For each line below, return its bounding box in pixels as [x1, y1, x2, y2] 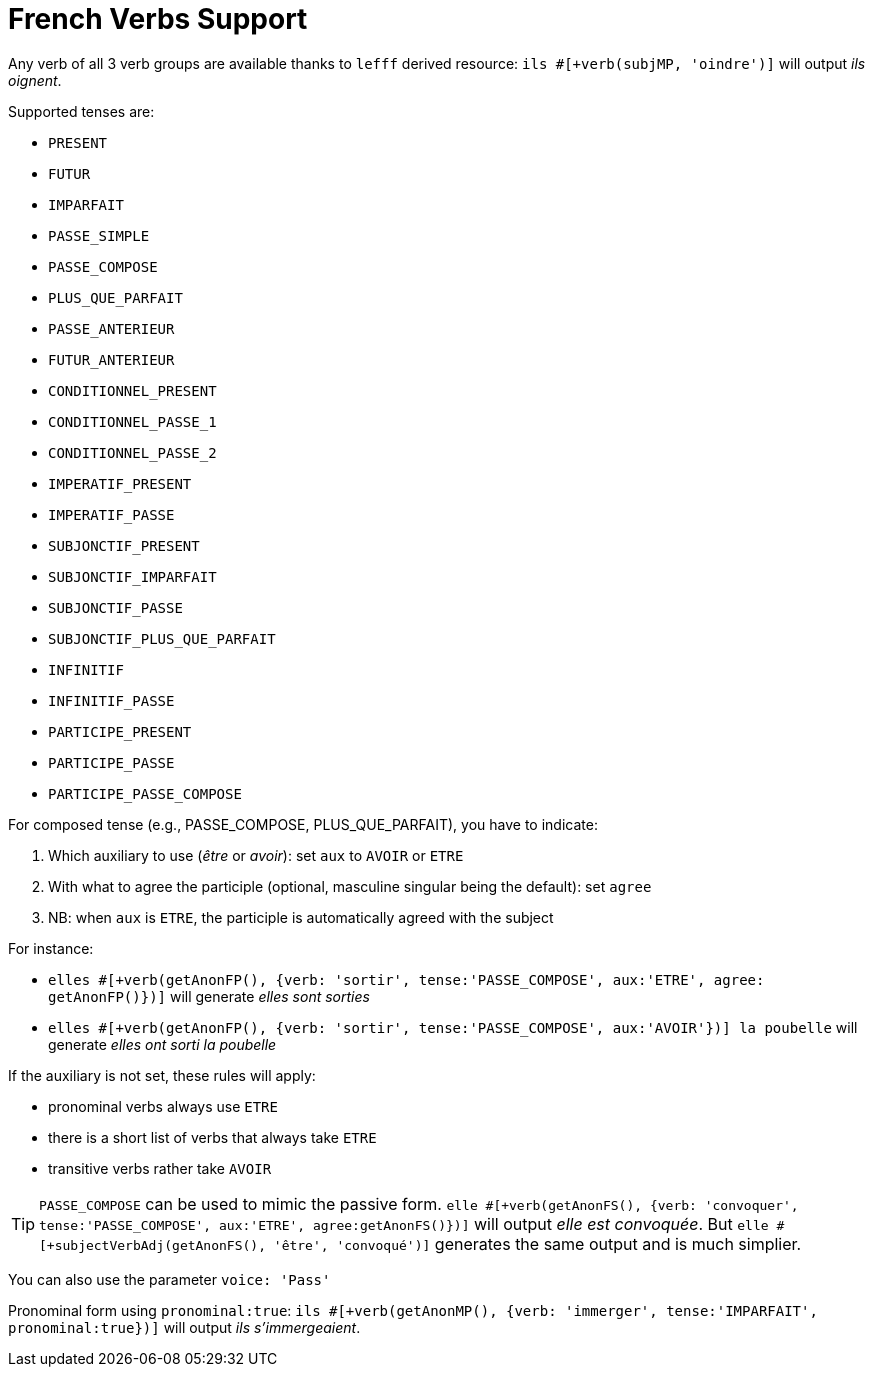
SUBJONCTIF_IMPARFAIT [48, 568, 217, 585]
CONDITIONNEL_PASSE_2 [48, 444, 217, 461]
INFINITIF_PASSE [48, 692, 175, 709]
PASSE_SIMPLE [48, 227, 150, 244]
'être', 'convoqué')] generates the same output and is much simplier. [273, 1233, 802, 1254]
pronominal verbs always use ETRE [48, 1097, 278, 1115]
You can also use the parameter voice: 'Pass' [8, 1270, 331, 1288]
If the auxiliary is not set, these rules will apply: [8, 1066, 316, 1084]
